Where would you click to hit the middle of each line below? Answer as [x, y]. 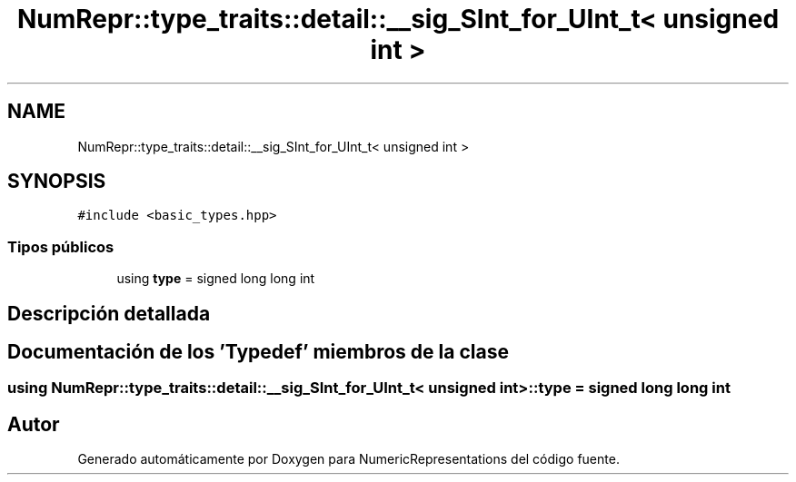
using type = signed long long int [216, 279]
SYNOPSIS [57, 182]
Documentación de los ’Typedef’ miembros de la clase [258, 352]
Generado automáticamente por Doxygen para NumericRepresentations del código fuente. [348, 459]
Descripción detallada [109, 313]
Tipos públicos [61, 246]
